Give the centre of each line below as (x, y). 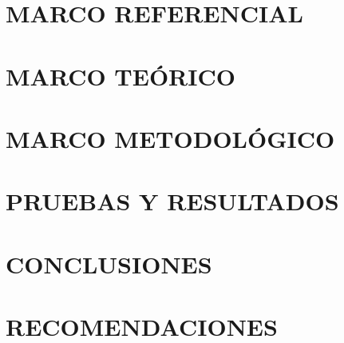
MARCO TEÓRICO (121, 76)
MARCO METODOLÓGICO (170, 138)
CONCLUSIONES (109, 263)
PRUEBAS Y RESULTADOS (172, 201)
